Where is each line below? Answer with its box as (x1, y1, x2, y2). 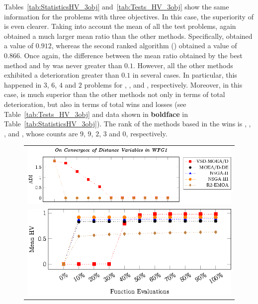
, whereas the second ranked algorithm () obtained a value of (51, 40, 237, 51)
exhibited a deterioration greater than (4, 70, 119, 80)
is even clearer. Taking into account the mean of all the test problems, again (4, 21, 236, 31)
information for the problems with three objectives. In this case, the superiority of (4, 11, 254, 21)
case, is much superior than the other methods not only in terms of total (4, 89, 225, 100)
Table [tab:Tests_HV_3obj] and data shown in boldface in (4, 108, 188, 119)
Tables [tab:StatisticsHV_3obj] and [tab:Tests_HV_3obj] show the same (4, 1, 229, 11)
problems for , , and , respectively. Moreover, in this (84, 79, 243, 90)
